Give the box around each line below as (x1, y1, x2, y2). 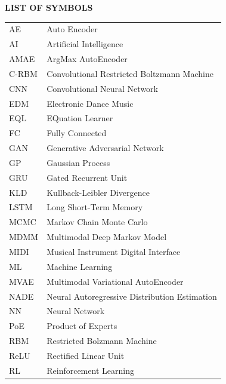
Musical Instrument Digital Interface (47, 245, 181, 257)
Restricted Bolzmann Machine (47, 334, 157, 347)
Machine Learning (47, 260, 113, 272)
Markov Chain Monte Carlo (47, 216, 148, 228)
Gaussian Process (47, 156, 110, 168)
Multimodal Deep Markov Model (47, 231, 167, 243)
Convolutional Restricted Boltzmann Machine (47, 67, 213, 79)
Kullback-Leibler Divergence (47, 186, 150, 198)
